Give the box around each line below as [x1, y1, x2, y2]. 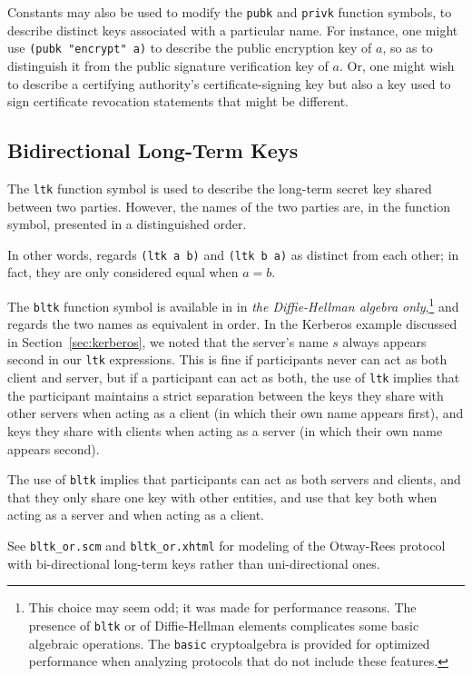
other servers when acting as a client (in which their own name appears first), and [7, 403, 464, 422]
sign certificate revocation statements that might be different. [7, 92, 349, 111]
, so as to [382, 38, 433, 57]
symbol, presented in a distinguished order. [7, 214, 247, 234]
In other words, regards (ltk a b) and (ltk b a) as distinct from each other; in [7, 244, 459, 263]
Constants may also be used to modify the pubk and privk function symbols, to [7, 3, 452, 21]
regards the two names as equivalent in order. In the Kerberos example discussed [7, 314, 457, 333]
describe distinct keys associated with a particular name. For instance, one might [7, 20, 458, 39]
